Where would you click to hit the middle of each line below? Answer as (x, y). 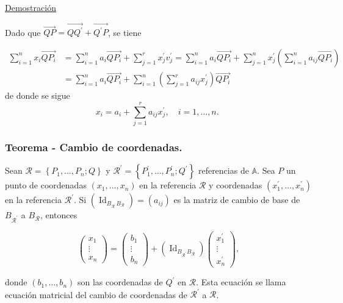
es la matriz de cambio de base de (237, 200)
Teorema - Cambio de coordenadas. (94, 147)
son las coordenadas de (120, 282)
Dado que (23, 32)
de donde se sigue (38, 95)
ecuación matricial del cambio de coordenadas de (96, 294)
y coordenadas (236, 185)
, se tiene (125, 32)
